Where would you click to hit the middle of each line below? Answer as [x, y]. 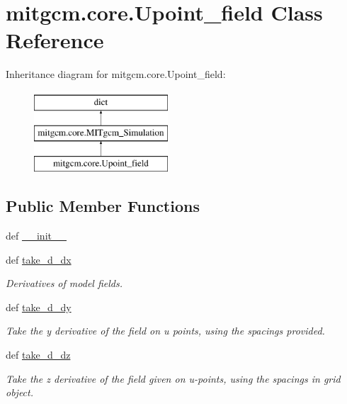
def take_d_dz [38, 355]
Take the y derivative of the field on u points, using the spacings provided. [165, 331]
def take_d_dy [39, 307]
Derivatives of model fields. [64, 283]
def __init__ [36, 236]
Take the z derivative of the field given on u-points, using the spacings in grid [173, 378]
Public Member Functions [103, 206]
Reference [55, 40]
